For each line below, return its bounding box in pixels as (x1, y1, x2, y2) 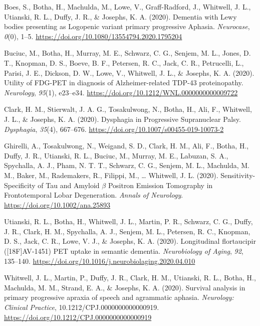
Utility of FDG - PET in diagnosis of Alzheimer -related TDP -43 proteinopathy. (4, 77, 243, 88)
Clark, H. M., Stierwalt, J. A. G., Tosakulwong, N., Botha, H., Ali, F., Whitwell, (4, 104, 252, 114)
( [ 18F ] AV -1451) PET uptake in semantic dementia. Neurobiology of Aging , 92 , (4, 246, 243, 256)
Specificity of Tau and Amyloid (4, 180, 100, 190)
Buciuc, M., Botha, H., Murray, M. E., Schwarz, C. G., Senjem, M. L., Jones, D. (4, 48, 251, 58)
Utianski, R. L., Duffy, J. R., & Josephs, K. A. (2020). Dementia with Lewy (4, 11, 237, 22)
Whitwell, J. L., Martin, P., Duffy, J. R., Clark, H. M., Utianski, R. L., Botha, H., (4, 272, 256, 283)
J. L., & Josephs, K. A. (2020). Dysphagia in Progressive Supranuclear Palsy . (4, 113, 241, 124)
